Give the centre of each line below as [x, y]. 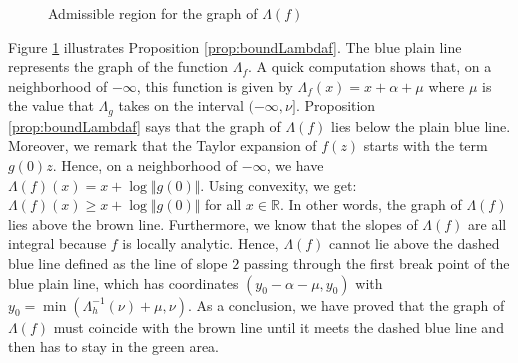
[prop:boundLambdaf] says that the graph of [144, 125]
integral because [57, 243]
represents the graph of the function [118, 66]
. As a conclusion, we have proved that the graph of [346, 304]
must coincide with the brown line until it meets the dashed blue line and [278, 326]
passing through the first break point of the [376, 262]
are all [487, 223]
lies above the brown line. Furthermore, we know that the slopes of [213, 223]
